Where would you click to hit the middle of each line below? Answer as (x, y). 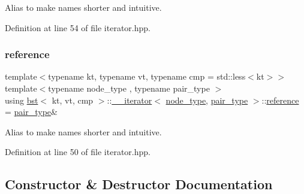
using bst (22, 100)
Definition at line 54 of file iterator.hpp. (78, 27)
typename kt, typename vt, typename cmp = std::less (147, 76)
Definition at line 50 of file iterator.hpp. (78, 152)
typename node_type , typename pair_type (129, 88)
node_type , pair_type (207, 100)
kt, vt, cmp (73, 100)
